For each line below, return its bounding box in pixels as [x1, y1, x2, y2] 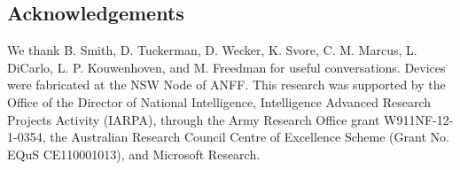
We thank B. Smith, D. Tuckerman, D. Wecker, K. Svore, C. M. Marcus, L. [7, 41, 417, 59]
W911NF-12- [383, 110, 454, 128]
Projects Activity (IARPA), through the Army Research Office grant [7, 110, 380, 128]
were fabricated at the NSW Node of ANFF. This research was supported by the [7, 75, 446, 94]
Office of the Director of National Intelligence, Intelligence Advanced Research [7, 92, 432, 111]
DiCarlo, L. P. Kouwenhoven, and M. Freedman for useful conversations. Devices [7, 58, 446, 76]
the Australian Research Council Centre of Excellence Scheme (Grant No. [50, 127, 449, 146]
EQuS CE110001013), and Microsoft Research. [7, 144, 261, 163]
